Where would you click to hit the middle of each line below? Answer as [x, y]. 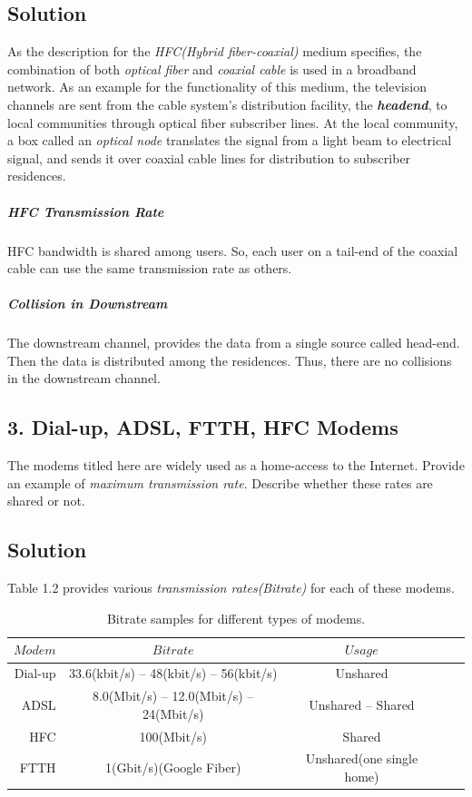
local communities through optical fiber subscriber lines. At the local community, [233, 122]
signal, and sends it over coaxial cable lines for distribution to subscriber [209, 157]
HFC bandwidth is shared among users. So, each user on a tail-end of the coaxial [233, 250]
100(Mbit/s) [173, 736]
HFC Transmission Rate [86, 211]
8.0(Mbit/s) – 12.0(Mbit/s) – [173, 696]
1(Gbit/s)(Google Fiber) [173, 767]
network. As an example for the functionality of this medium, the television [217, 87]
